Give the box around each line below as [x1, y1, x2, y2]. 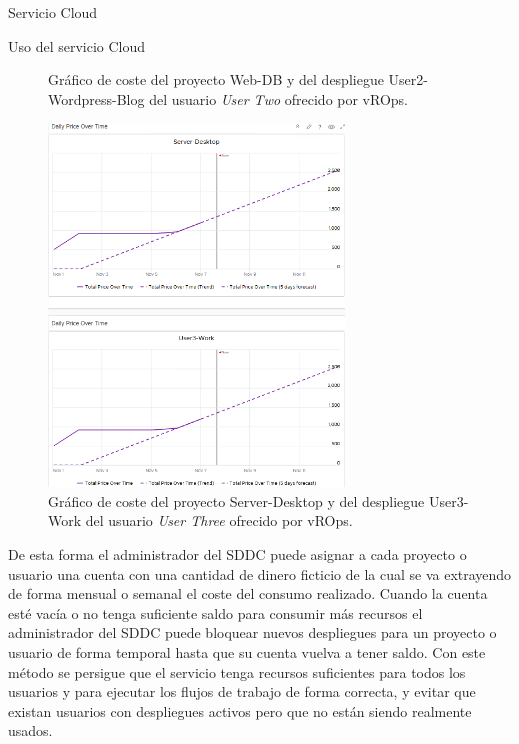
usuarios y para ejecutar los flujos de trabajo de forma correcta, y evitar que [8, 681, 476, 702]
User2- [388, 69, 428, 90]
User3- [428, 490, 469, 511]
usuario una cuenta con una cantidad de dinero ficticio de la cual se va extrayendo [8, 563, 512, 584]
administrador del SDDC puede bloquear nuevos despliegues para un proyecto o [8, 622, 497, 643]
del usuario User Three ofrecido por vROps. [85, 510, 353, 531]
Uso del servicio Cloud [8, 35, 146, 56]
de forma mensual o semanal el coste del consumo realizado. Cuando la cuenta [8, 583, 488, 604]
